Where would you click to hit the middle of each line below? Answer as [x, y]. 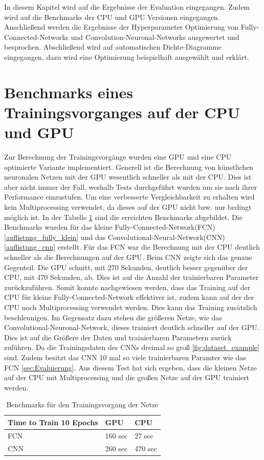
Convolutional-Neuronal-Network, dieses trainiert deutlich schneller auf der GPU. [132, 327]
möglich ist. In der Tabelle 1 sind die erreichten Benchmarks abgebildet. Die [123, 217]
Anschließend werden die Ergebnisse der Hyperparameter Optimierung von [122, 27]
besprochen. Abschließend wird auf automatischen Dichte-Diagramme [113, 47]
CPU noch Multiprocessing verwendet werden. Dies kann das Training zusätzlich [131, 307]
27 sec [144, 435]
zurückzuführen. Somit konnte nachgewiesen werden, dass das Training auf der [127, 287]
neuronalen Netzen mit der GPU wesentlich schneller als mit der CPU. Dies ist [128, 177]
